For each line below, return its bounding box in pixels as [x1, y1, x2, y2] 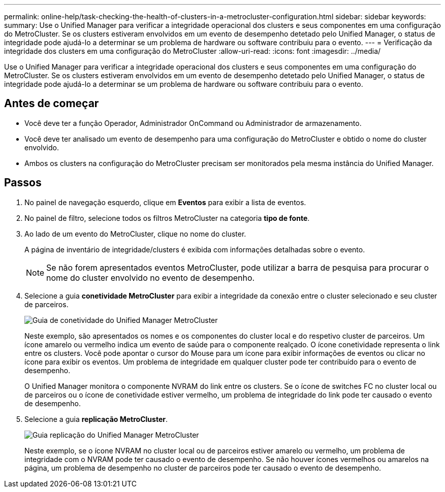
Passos [4, 176, 42, 189]
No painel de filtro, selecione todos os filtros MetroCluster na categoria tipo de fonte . [24, 213, 310, 222]
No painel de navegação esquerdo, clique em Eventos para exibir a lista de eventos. [24, 198, 306, 207]
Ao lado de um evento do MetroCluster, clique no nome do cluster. [24, 229, 246, 238]
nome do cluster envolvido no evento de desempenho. [46, 272, 255, 283]
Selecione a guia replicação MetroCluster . [24, 414, 168, 423]
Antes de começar [4, 97, 99, 110]
